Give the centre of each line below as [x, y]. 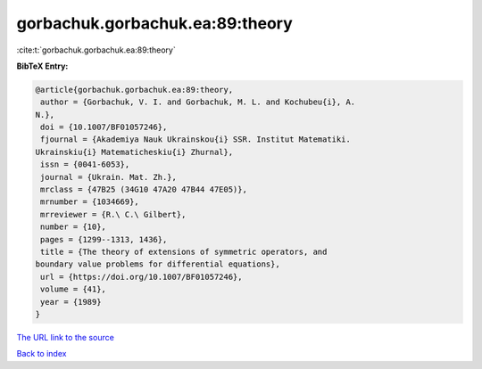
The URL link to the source [66, 337]
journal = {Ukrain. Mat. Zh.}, [109, 177]
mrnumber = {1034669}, [90, 202]
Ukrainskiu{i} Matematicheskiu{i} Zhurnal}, [134, 152]
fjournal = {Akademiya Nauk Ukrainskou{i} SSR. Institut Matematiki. [196, 139]
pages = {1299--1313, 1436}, [104, 239]
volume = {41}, [74, 289]
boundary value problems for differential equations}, [158, 264]
